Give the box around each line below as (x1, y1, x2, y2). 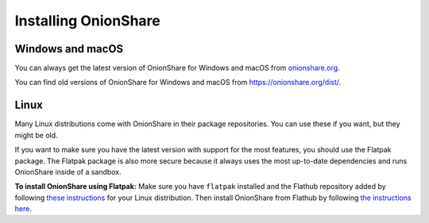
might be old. (14, 130, 59, 140)
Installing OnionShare (14, 12, 160, 29)
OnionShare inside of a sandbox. (14, 167, 122, 176)
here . (14, 204, 32, 213)
